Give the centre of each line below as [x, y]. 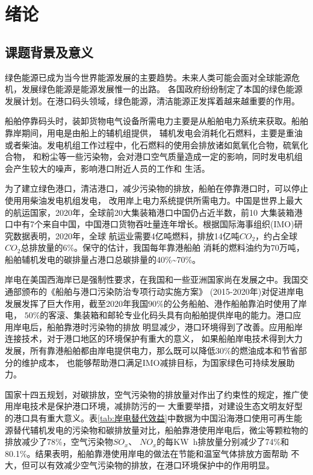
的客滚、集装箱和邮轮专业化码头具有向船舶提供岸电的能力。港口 [166, 315]
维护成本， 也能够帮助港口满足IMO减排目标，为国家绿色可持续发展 [154, 362]
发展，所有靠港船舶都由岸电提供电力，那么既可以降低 [110, 351]
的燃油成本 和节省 [265, 351]
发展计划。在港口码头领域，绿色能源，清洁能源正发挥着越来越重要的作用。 [152, 100]
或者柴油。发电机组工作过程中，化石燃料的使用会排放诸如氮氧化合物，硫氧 [152, 144]
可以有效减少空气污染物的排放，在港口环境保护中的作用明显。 [152, 465]
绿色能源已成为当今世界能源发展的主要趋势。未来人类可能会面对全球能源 [148, 77]
